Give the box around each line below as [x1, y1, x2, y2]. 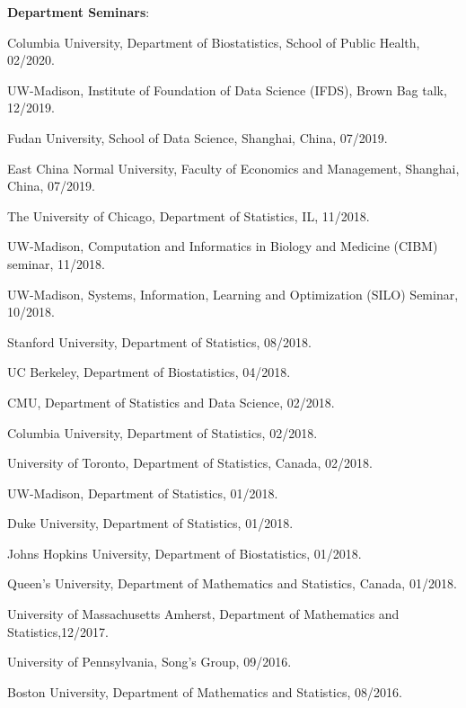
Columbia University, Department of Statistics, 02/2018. [7, 423, 318, 442]
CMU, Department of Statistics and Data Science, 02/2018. [7, 392, 335, 411]
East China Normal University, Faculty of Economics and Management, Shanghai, [7, 158, 460, 177]
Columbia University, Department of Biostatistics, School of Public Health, [7, 32, 420, 51]
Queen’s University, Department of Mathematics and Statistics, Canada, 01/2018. [7, 574, 457, 593]
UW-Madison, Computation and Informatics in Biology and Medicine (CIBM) [7, 237, 438, 255]
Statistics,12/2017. [7, 622, 109, 641]
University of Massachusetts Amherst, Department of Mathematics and [7, 605, 400, 623]
